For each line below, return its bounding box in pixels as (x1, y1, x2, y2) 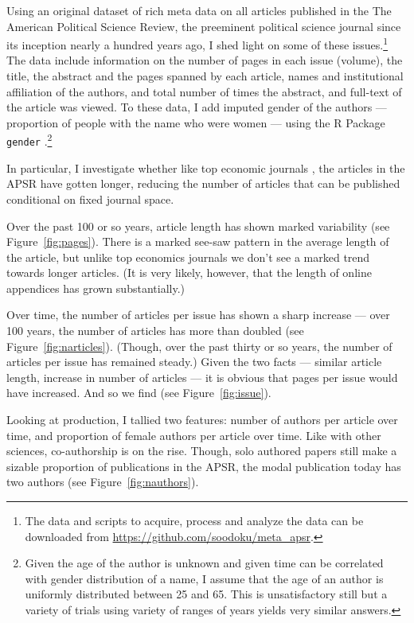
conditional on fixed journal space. (6, 190, 174, 207)
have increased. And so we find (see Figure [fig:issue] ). (6, 384, 271, 401)
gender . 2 (6, 130, 53, 150)
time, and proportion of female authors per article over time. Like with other (6, 426, 381, 443)
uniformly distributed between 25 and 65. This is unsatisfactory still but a (25, 586, 388, 602)
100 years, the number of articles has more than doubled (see (6, 322, 304, 339)
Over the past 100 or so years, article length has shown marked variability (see (6, 217, 390, 234)
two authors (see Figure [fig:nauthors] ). (6, 473, 199, 490)
